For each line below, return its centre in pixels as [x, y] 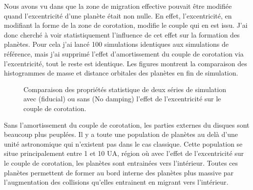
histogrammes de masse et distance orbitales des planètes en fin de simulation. [121, 73]
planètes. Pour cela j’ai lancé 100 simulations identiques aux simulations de [116, 44]
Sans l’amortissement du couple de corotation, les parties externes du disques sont [127, 124]
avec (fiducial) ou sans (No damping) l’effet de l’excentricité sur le [122, 99]
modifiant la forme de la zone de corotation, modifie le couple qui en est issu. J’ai [126, 25]
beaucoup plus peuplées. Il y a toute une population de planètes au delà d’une [121, 134]
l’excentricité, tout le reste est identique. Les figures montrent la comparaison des [126, 63]
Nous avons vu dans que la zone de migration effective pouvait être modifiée [118, 6]
